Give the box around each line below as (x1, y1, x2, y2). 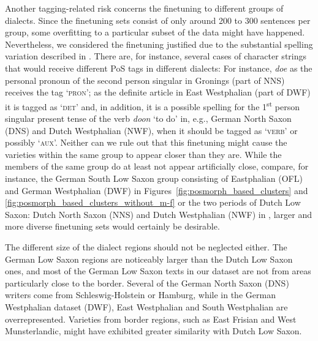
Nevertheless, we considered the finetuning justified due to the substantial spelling (5, 37, 313, 50)
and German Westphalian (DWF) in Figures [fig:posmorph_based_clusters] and (5, 184, 308, 197)
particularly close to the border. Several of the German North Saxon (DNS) (5, 276, 289, 289)
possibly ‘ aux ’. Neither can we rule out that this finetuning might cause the (5, 136, 287, 149)
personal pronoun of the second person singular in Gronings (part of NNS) (5, 73, 285, 86)
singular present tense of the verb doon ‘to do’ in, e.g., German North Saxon (5, 112, 292, 124)
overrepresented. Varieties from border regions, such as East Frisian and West (5, 312, 297, 325)
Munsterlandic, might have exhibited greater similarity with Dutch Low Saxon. (5, 324, 302, 337)
